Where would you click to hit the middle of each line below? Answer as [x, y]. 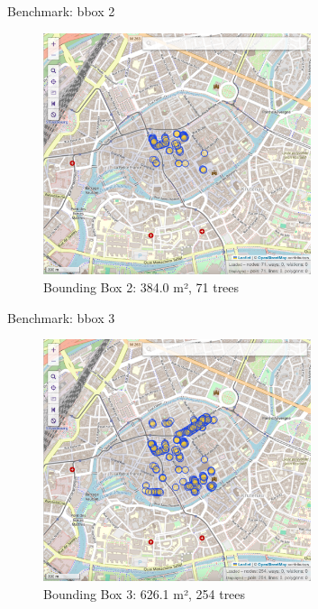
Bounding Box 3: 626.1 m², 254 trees [145, 593]
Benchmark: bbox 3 [61, 317]
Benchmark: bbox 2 [61, 11]
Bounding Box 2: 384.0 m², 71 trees [141, 287]
